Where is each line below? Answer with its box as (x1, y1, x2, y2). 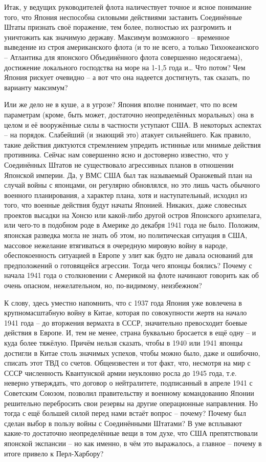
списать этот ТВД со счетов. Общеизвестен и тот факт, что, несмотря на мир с (4, 357, 251, 368)
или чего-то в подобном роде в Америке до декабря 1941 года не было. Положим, (4, 219, 260, 230)
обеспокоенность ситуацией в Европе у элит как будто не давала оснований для (4, 250, 253, 260)
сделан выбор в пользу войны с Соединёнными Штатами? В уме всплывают (4, 417, 242, 428)
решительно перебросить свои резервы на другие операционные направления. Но (4, 397, 258, 408)
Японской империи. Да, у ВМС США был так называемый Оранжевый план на (4, 169, 252, 180)
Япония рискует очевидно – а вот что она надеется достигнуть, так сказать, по (4, 72, 250, 83)
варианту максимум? (4, 82, 68, 92)
